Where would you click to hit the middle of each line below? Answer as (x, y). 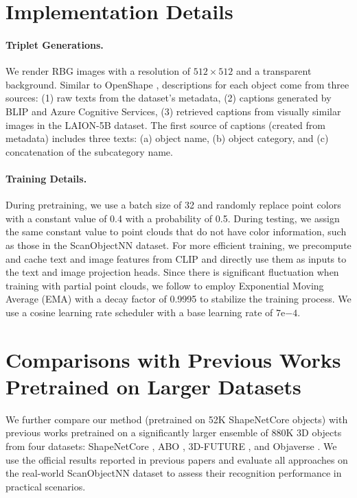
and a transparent (274, 71)
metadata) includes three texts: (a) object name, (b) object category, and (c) (167, 138)
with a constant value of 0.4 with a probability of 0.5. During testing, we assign (173, 218)
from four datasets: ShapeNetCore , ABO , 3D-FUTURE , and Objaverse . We (171, 446)
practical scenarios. (46, 486)
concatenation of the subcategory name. (89, 151)
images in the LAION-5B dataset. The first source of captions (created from (165, 125)
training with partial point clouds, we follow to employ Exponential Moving (165, 285)
